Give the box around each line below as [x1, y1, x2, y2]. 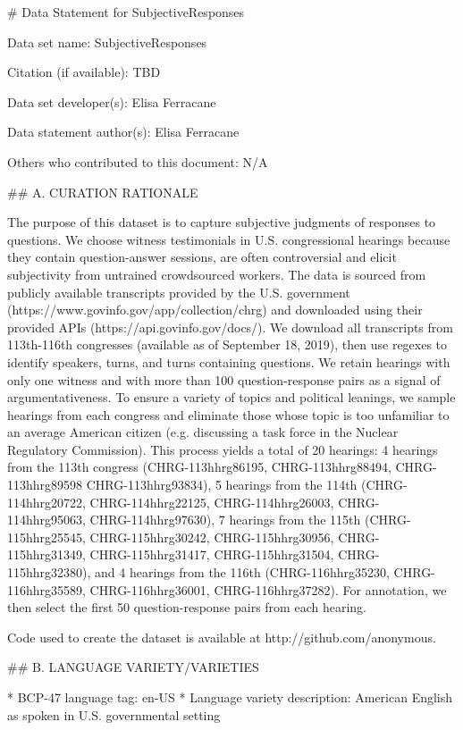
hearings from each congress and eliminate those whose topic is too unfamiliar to [7, 405, 450, 424]
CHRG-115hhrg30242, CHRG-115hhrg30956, [89, 527, 334, 546]
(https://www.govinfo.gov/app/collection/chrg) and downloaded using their [7, 300, 423, 319]
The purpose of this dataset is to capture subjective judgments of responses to [7, 213, 436, 231]
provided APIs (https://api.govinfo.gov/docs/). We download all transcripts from [7, 317, 453, 336]
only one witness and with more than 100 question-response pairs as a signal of [7, 370, 441, 389]
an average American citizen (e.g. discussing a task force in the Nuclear [7, 423, 399, 441]
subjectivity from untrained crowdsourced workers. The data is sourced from [7, 264, 426, 283]
